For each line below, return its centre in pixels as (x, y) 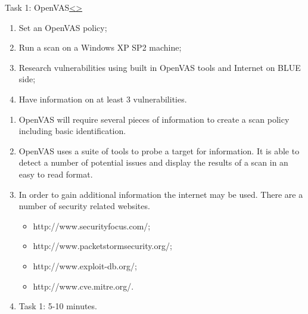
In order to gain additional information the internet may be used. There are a (161, 194)
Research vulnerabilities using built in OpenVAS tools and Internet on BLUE (160, 67)
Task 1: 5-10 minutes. (58, 306)
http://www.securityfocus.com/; (92, 226)
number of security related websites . (84, 206)
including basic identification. (72, 131)
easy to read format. (56, 174)
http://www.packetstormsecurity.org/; (102, 246)
